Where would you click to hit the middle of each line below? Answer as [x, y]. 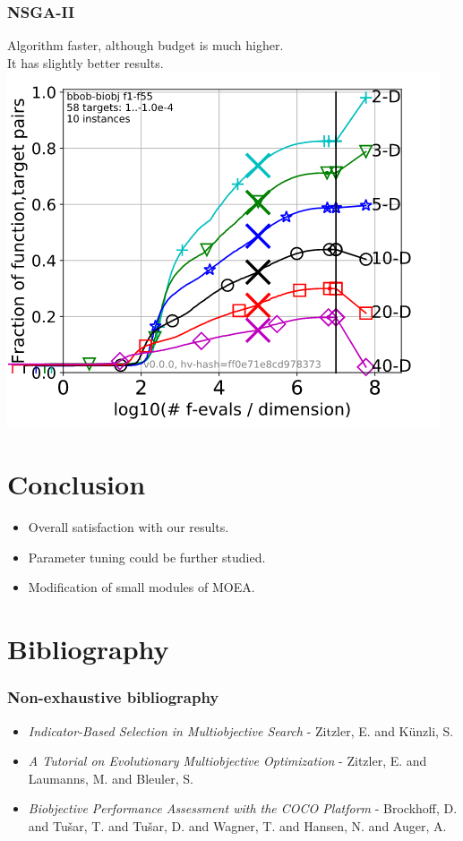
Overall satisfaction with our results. [129, 527]
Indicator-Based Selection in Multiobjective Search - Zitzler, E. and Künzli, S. [241, 730]
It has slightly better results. [86, 62]
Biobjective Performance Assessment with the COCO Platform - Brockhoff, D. [243, 808]
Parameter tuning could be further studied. [147, 557]
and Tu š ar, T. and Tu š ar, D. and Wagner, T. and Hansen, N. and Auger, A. [237, 825]
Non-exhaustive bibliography [113, 697]
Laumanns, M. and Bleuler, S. [111, 778]
